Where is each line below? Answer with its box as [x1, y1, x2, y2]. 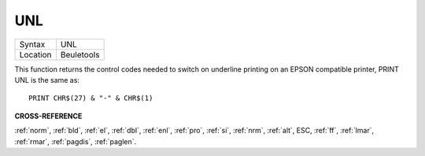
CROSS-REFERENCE [14, 111, 83, 121]
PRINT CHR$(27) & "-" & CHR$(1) [28, 94, 153, 102]
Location [19, 49, 52, 60]
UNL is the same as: [14, 75, 80, 84]
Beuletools [60, 49, 100, 60]
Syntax [19, 39, 46, 50]
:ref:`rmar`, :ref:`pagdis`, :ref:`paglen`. [14, 136, 137, 146]
